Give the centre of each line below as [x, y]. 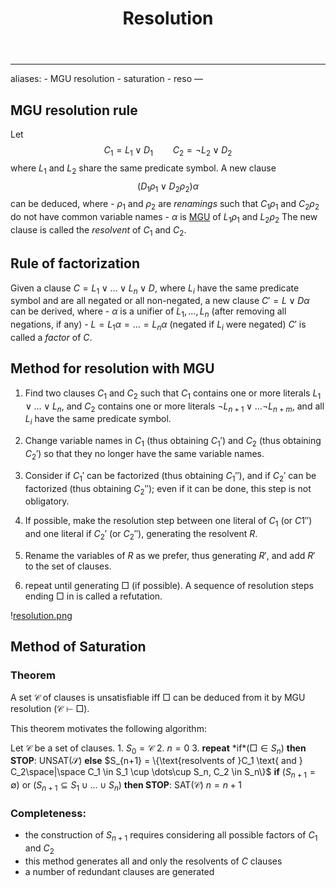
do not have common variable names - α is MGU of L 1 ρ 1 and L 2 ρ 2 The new [164, 218]
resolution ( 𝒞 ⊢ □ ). [50, 708]
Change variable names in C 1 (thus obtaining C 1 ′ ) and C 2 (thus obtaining [173, 442]
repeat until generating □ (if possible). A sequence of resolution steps [169, 585]
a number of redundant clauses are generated [119, 871]
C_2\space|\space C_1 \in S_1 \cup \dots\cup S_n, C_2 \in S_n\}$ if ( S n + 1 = [163, 773]
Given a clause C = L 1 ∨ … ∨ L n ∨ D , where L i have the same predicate [155, 289]
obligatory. [47, 501]
